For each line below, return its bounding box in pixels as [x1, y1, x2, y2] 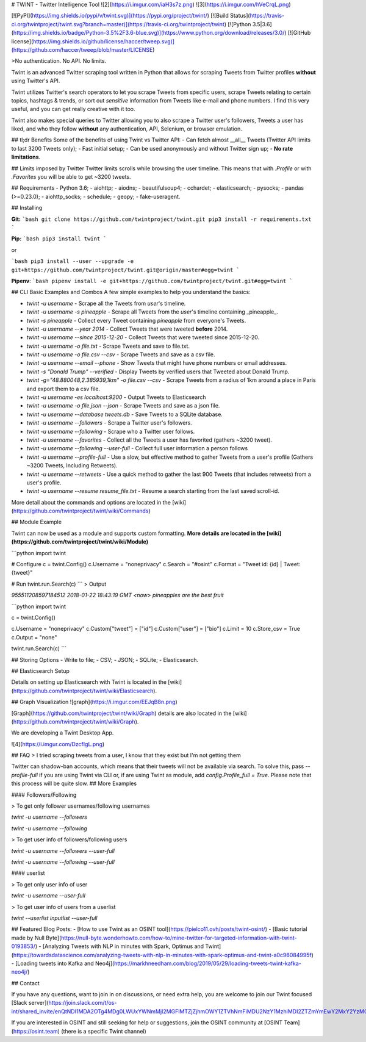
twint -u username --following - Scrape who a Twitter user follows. [26, 428, 195, 435]
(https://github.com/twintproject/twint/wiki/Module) [11, 538, 149, 545]
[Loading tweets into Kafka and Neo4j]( [15, 960, 115, 967]
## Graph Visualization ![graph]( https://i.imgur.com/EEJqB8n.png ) [11, 699, 178, 706]
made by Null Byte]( [11, 934, 62, 941]
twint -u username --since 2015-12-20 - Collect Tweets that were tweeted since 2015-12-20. [26, 334, 260, 341]
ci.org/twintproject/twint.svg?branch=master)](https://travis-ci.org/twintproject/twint [11, 20, 225, 27]
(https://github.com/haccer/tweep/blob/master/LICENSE [11, 46, 153, 53]
